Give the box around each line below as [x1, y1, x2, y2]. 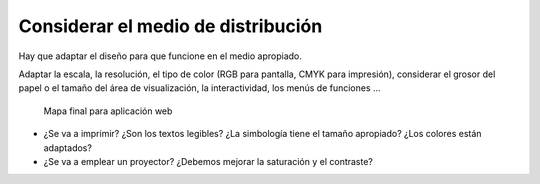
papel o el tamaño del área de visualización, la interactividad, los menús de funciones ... [18, 82, 381, 94]
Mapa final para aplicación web [43, 105, 173, 117]
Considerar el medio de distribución [18, 15, 323, 37]
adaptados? [43, 141, 92, 154]
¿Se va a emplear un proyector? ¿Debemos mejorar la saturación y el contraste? [43, 155, 374, 167]
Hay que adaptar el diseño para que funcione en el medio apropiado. [18, 50, 302, 62]
